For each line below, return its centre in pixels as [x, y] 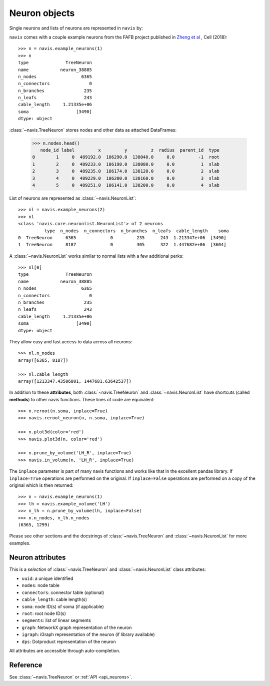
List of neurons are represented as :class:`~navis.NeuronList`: [73, 198]
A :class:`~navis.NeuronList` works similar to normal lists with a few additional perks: [96, 256]
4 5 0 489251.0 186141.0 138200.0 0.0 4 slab [126, 185]
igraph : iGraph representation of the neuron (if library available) [88, 634]
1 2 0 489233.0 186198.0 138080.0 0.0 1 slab [126, 164]
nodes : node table [41, 585]
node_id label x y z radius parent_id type [130, 150]
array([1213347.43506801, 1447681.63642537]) [75, 381]
